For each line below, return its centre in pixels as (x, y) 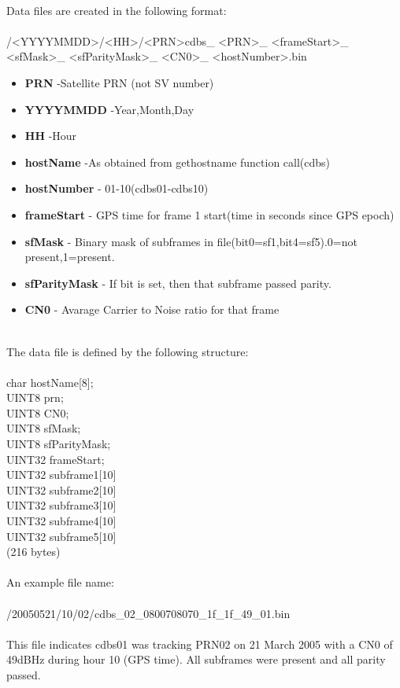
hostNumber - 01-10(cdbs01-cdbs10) (117, 188)
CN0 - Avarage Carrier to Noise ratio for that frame (152, 309)
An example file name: (60, 582)
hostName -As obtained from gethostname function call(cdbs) (178, 162)
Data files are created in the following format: (117, 10)
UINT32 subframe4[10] (61, 521)
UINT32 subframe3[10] (61, 505)
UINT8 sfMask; (44, 428)
